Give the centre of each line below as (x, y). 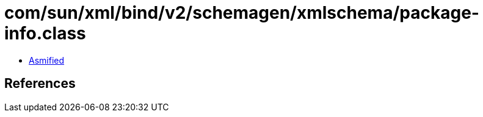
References (40, 84)
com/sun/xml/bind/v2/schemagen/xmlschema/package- (242, 13)
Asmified (47, 60)
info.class (45, 33)
